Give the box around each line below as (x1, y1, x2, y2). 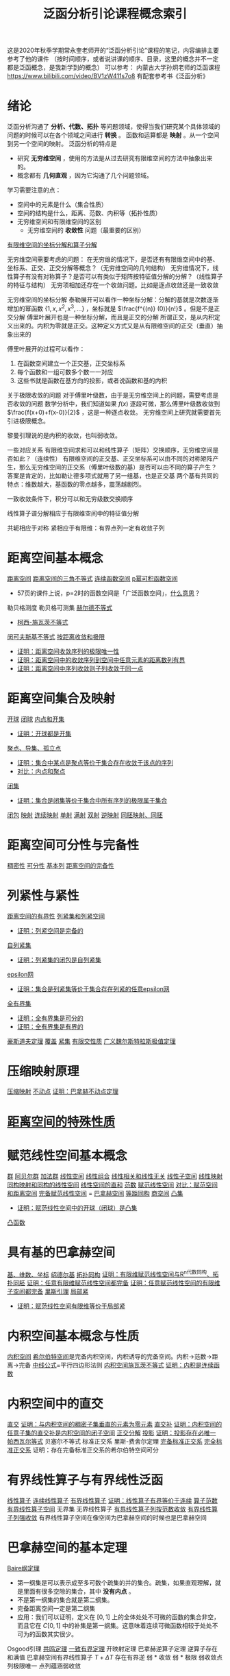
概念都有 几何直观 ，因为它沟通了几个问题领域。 (16, 171, 153, 180)
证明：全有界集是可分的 (16, 1014, 84, 1022)
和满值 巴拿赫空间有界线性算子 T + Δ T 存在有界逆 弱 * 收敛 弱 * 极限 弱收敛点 (7, 1653, 223, 1661)
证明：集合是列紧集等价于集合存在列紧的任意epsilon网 (16, 984, 170, 993)
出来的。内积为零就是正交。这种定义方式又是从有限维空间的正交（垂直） (12, 321, 217, 330)
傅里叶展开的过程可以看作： (7, 344, 86, 353)
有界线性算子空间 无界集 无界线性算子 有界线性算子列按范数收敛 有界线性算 (7, 1505, 218, 1513)
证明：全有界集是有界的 (16, 1022, 84, 1030)
